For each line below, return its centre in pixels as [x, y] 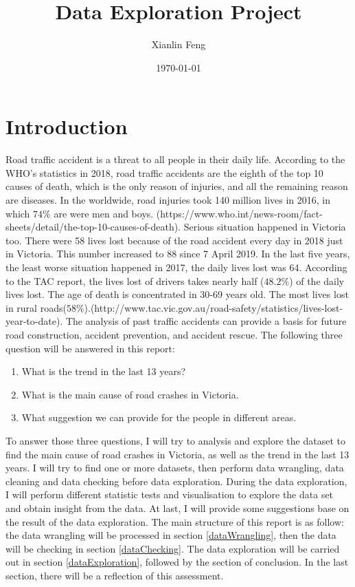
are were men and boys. [104, 213]
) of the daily [317, 280]
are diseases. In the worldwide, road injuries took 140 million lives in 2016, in [168, 200]
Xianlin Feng [179, 44]
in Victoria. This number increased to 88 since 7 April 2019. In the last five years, [178, 254]
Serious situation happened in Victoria [265, 227]
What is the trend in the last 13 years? [104, 371]
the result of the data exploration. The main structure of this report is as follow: [175, 521]
